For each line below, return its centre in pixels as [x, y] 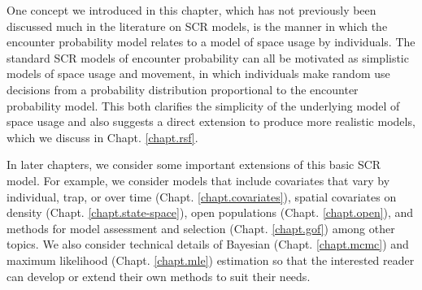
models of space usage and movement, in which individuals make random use [198, 74]
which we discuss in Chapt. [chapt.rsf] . [102, 137]
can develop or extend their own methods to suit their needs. [159, 276]
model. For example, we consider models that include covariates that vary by [198, 180]
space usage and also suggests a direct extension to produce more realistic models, [211, 121]
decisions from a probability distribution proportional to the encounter [183, 89]
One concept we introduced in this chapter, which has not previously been [191, 10]
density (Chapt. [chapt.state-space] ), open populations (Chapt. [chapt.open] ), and [210, 212]
